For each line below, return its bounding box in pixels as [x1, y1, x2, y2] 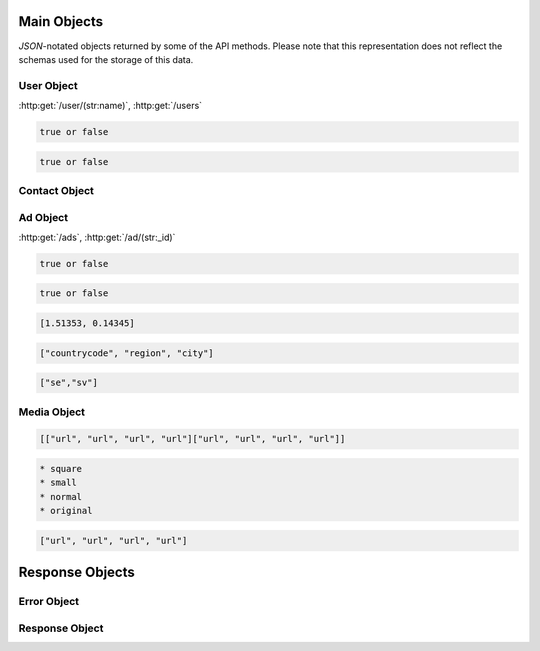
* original [39, 505, 93, 517]
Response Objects [18, 564, 135, 581]
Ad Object [18, 210, 69, 224]
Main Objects [18, 13, 104, 30]
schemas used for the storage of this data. [18, 53, 194, 65]
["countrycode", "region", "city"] [39, 347, 214, 359]
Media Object [18, 405, 85, 419]
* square [39, 463, 83, 474]
